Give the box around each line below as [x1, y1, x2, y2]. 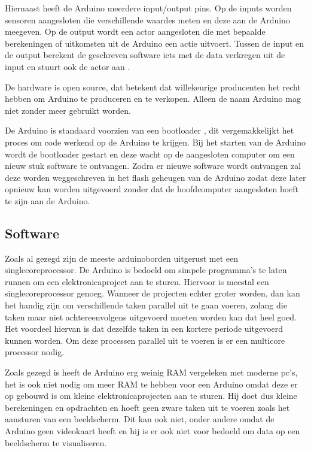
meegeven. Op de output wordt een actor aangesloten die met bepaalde [5, 25, 266, 38]
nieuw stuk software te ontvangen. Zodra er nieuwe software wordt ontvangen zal [5, 159, 301, 172]
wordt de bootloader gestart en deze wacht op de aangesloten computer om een [5, 147, 295, 160]
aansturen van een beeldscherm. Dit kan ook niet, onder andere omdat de [5, 413, 275, 425]
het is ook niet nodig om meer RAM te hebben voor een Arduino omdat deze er [5, 377, 298, 390]
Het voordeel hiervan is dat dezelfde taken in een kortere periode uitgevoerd [5, 322, 283, 335]
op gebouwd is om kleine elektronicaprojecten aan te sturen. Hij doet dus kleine [5, 389, 297, 402]
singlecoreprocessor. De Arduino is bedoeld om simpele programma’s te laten [5, 264, 287, 276]
